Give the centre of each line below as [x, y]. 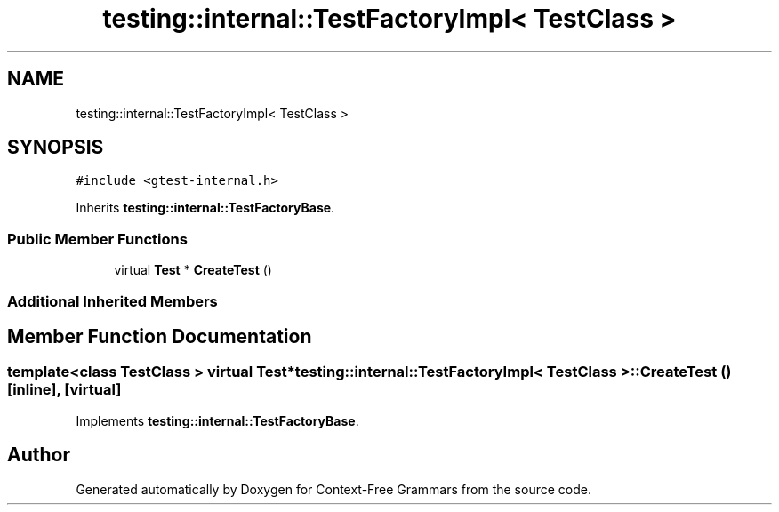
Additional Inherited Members [112, 301]
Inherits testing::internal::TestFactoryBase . [205, 208]
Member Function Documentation [160, 336]
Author [39, 455]
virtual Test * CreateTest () [193, 270]
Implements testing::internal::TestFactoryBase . [217, 420]
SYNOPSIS [56, 148]
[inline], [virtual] [64, 390]
